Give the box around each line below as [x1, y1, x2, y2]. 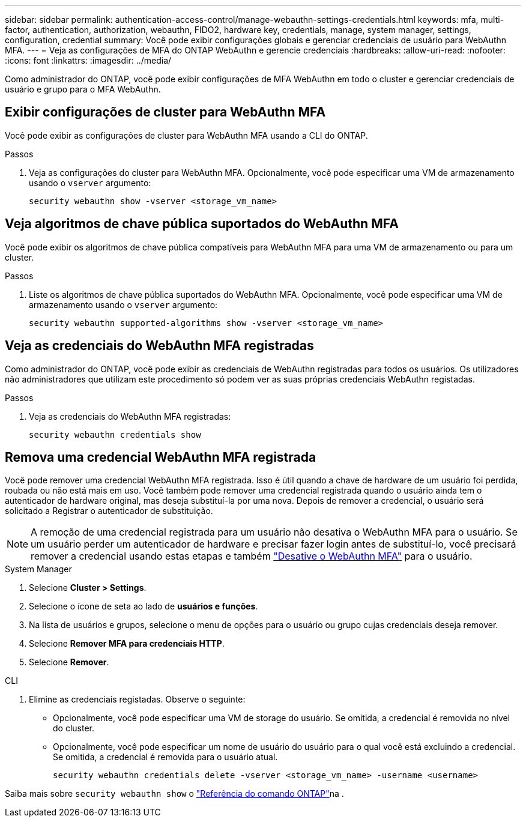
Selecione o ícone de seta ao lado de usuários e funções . [29, 601, 258, 612]
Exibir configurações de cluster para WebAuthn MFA [5, 104, 326, 120]
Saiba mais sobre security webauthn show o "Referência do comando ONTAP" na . [5, 788, 344, 799]
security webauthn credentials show [29, 429, 201, 440]
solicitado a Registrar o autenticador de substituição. [5, 506, 213, 516]
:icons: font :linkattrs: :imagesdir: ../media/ [5, 55, 172, 65]
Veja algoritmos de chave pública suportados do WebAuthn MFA [5, 216, 399, 232]
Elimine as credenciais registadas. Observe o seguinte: [29, 694, 246, 705]
